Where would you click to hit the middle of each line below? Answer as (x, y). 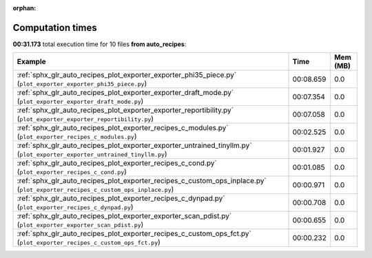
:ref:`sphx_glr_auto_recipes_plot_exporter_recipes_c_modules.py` (123, 128)
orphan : (24, 8)
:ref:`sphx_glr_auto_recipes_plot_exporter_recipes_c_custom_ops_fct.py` (134, 234)
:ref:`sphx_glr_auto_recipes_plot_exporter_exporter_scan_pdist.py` (124, 216)
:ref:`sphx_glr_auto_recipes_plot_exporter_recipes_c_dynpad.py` (121, 198)
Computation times (55, 28)
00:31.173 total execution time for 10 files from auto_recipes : (100, 44)
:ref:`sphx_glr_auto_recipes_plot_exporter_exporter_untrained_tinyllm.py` (134, 146)
